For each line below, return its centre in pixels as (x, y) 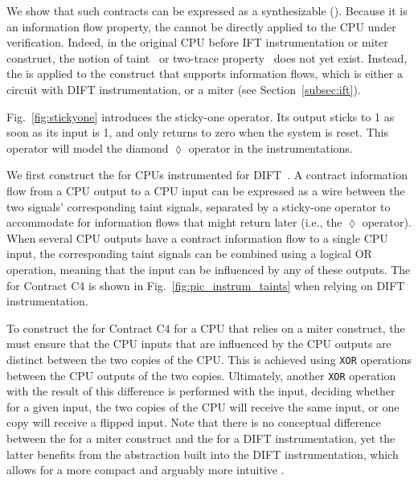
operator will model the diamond (88, 147)
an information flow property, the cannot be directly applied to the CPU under (201, 26)
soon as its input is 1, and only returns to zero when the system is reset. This (197, 132)
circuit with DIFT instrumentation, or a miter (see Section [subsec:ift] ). (184, 89)
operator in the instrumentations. (270, 147)
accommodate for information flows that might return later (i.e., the (174, 222)
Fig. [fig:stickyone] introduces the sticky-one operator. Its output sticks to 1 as (201, 116)
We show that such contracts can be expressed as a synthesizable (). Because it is (207, 10)
